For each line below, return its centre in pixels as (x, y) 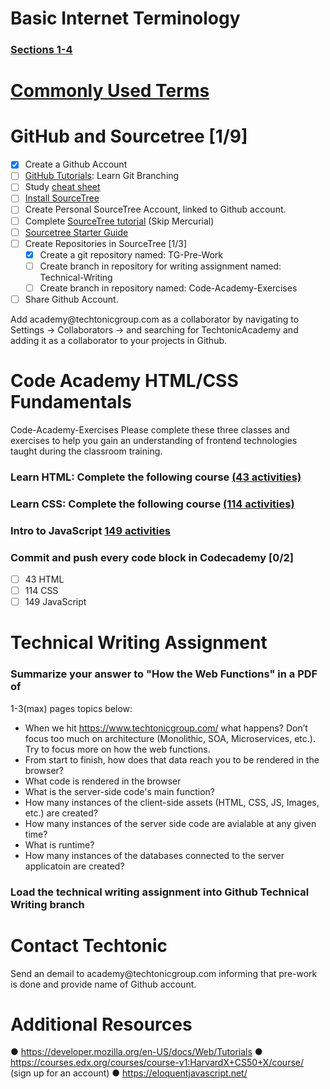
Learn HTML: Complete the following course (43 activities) (156, 477)
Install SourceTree (62, 198)
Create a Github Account (76, 164)
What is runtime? (59, 844)
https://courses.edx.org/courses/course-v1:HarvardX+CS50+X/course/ (157, 1063)
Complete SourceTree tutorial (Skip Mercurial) (119, 221)
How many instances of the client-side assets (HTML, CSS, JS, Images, (172, 802)
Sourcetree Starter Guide (76, 232)
